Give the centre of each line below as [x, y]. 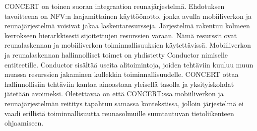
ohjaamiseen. [24, 123]
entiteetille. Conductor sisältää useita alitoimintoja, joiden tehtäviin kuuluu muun [129, 64]
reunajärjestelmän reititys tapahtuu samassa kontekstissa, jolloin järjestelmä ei [124, 103]
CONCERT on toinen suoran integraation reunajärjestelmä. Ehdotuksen [115, 6]
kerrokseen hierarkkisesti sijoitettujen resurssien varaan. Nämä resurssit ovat [121, 35]
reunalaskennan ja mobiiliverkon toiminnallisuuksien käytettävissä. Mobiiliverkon [128, 45]
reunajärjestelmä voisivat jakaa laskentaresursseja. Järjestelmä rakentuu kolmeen [127, 26]
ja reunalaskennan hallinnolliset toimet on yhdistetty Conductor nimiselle [116, 54]
